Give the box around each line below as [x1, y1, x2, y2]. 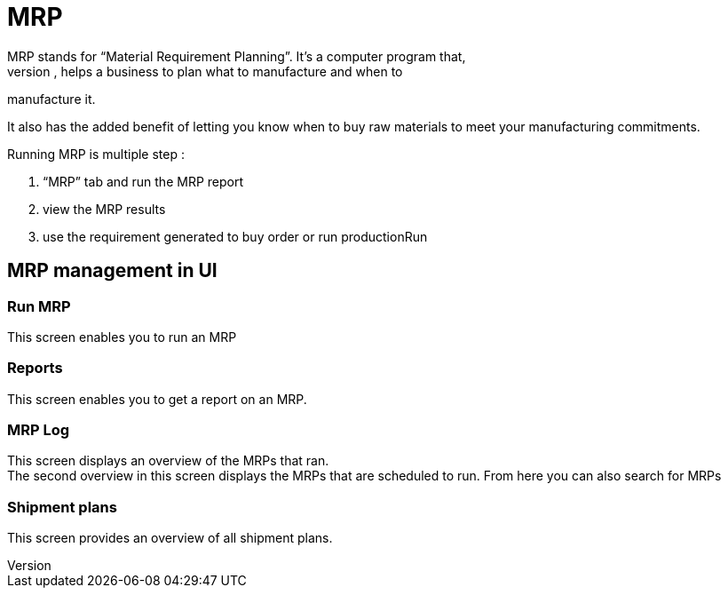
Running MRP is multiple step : [7, 146, 185, 162]
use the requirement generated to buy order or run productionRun [43, 228, 428, 244]
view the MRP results [43, 201, 166, 217]
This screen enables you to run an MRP [7, 329, 237, 345]
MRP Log [7, 421, 70, 440]
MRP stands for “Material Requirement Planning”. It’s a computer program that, [7, 48, 466, 64]
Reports [7, 359, 63, 377]
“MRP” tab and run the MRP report [43, 173, 244, 189]
